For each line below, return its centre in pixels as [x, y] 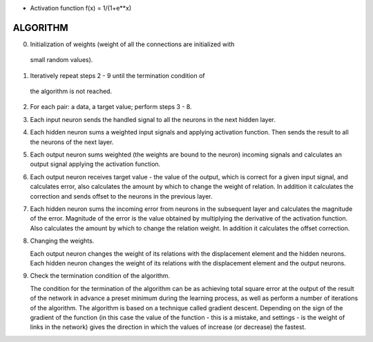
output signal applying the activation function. [95, 164]
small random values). [61, 60]
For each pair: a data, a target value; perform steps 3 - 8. [111, 107]
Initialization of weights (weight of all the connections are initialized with [132, 44]
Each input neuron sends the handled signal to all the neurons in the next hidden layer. [153, 119]
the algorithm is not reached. [71, 91]
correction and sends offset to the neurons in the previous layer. [122, 196]
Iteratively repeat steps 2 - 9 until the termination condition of [117, 75]
